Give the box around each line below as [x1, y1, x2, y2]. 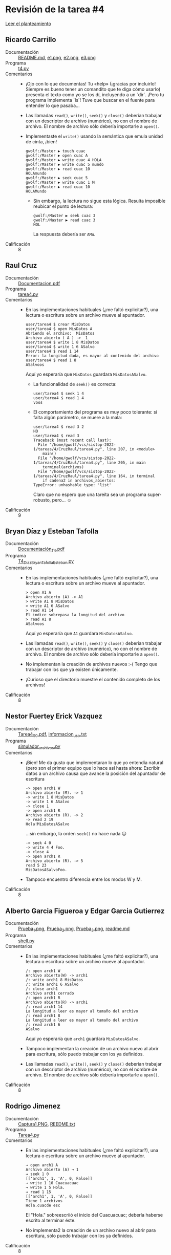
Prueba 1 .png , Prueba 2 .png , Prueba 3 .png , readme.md [18, 925, 130, 933]
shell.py [18, 938, 35, 944]
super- [147, 491, 162, 497]
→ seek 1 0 [25, 1171, 49, 1177]
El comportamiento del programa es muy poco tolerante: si [33, 408, 157, 415]
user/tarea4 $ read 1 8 [25, 357, 77, 363]
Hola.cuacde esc [25, 1203, 60, 1208]
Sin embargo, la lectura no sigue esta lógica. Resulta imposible [33, 198, 166, 204]
